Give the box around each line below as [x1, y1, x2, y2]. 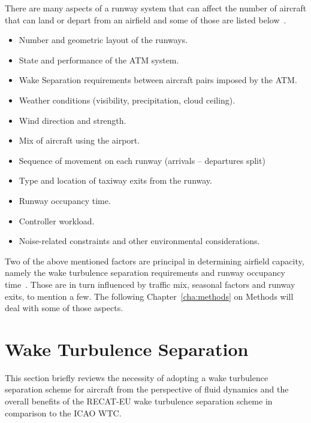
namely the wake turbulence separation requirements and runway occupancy [5, 266, 285, 279]
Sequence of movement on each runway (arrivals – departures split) [19, 154, 265, 166]
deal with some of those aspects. [5, 302, 123, 314]
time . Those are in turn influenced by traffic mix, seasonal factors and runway [5, 278, 295, 290]
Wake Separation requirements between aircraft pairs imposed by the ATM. [19, 74, 297, 86]
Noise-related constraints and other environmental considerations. [19, 235, 260, 247]
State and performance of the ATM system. [19, 53, 179, 66]
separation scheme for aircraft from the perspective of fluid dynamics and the [5, 383, 289, 395]
